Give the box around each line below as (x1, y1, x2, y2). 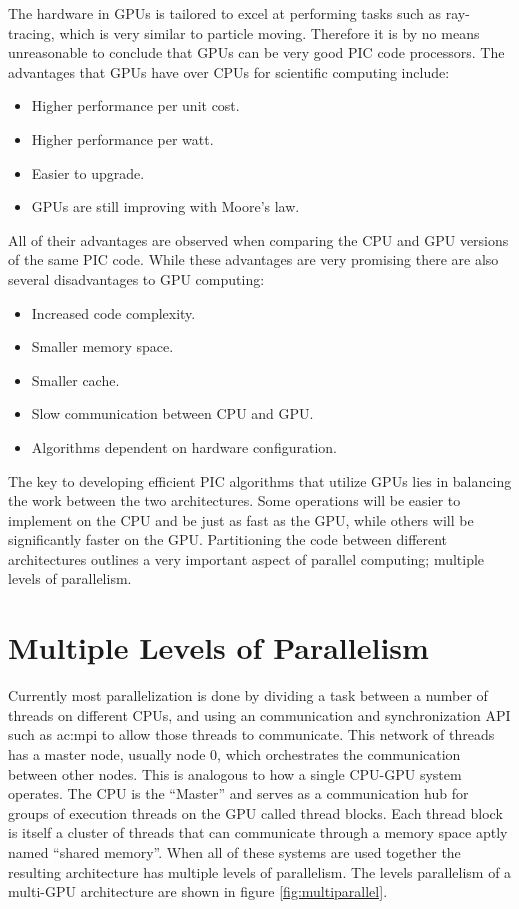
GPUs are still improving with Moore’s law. (31, 196, 300, 217)
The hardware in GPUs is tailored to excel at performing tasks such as (8, 3, 441, 23)
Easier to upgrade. (31, 162, 145, 183)
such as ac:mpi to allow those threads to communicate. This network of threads (8, 724, 495, 745)
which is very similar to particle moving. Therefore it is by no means (59, 22, 480, 43)
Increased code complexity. (31, 302, 196, 323)
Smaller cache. (31, 369, 120, 390)
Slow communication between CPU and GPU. (31, 403, 314, 424)
